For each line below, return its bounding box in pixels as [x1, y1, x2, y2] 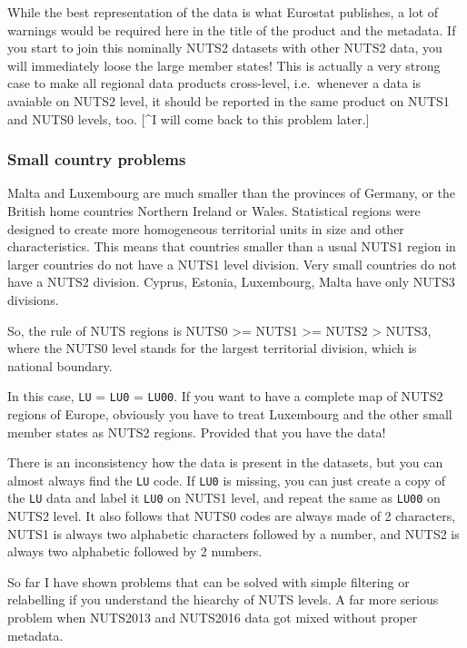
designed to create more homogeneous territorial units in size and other [7, 219, 404, 238]
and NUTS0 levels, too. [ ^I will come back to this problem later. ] [7, 109, 370, 128]
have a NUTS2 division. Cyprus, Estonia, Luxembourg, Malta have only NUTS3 [7, 272, 455, 291]
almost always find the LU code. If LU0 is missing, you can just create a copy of [7, 470, 445, 489]
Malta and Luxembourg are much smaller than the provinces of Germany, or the [7, 183, 456, 202]
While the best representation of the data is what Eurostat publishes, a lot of [7, 3, 439, 21]
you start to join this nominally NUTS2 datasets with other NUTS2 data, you [7, 38, 442, 57]
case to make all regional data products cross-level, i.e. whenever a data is [7, 74, 422, 93]
